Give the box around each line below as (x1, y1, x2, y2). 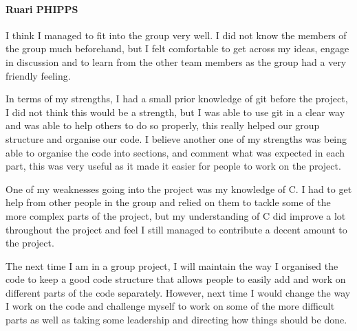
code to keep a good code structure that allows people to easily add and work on (6, 272, 346, 286)
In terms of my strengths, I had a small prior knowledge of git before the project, (6, 91, 348, 106)
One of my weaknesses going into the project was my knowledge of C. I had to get (6, 181, 352, 196)
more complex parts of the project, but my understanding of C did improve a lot (6, 208, 346, 222)
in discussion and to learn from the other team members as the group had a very (6, 54, 347, 69)
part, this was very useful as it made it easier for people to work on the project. (6, 159, 341, 173)
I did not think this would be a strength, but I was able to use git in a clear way (6, 104, 345, 119)
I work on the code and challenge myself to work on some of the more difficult (6, 299, 335, 313)
